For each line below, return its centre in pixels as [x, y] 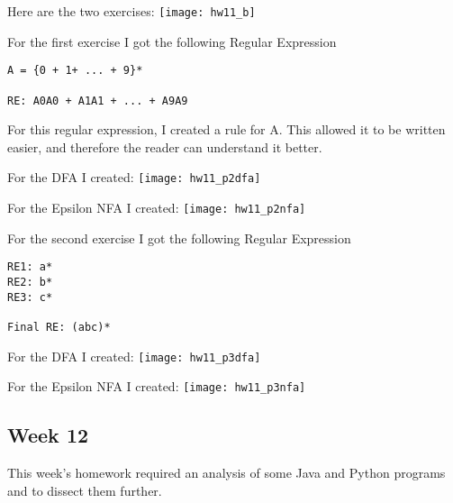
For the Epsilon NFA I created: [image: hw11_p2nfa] [157, 208]
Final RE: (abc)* [59, 327]
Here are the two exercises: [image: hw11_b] [131, 11]
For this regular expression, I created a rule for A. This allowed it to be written [226, 129]
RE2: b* [30, 282]
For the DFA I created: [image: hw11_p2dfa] [134, 177]
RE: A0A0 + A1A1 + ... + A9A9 [98, 101]
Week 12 [48, 435]
